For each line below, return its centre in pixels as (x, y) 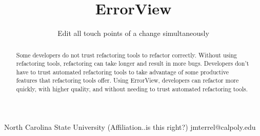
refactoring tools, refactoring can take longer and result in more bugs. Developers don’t (133, 63)
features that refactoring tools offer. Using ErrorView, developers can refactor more (127, 80)
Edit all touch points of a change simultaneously (133, 33)
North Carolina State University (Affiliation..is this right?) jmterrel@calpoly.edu (130, 127)
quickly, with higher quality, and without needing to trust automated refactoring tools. (132, 89)
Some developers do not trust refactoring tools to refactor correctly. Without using (127, 55)
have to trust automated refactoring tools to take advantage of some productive (122, 72)
